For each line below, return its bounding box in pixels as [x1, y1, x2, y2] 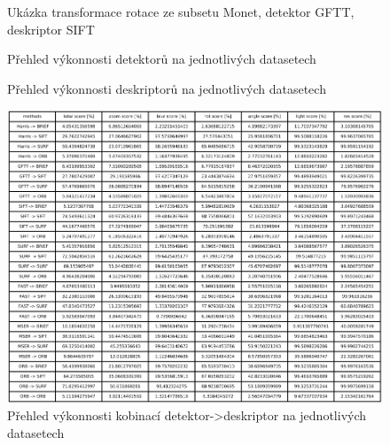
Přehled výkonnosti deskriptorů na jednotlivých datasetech [7, 79, 326, 97]
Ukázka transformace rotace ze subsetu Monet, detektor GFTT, [7, 3, 355, 20]
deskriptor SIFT [7, 19, 95, 38]
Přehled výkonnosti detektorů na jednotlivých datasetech [7, 50, 316, 68]
